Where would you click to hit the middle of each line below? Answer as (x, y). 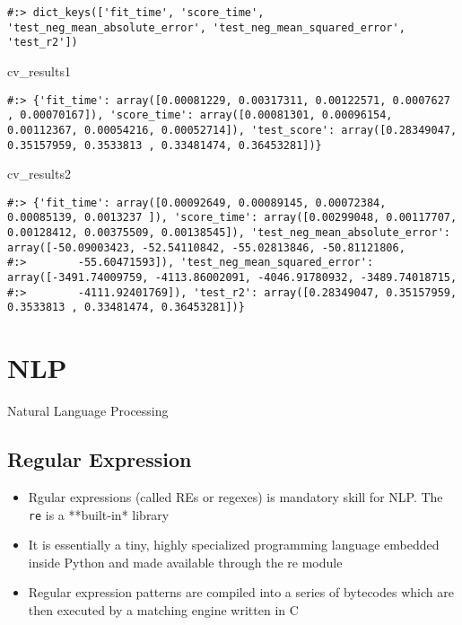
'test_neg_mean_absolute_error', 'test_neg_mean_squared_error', (206, 27)
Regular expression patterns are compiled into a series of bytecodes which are (241, 592)
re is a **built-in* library (99, 514)
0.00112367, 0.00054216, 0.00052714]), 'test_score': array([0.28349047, (232, 130)
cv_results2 (39, 174)
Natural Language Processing (88, 411)
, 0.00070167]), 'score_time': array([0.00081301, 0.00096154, (200, 115)
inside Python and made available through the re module (185, 562)
